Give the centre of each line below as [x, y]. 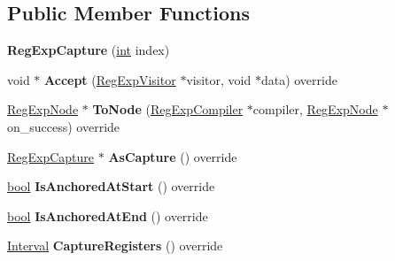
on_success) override [64, 126]
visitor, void [219, 79]
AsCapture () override [173, 156]
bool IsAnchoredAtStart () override [111, 186]
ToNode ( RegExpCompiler [168, 109]
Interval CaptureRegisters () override [115, 246]
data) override [299, 79]
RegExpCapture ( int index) [89, 50]
